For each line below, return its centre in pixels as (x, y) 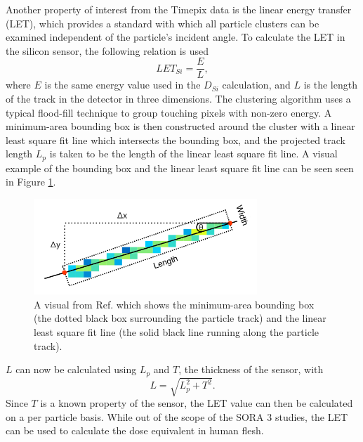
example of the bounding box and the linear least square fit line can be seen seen (180, 168)
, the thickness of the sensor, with (251, 369)
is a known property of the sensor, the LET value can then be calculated (197, 403)
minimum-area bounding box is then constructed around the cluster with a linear (180, 126)
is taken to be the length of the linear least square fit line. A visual (193, 154)
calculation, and (256, 85)
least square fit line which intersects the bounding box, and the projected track (176, 139)
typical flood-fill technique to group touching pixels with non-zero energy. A (169, 112)
